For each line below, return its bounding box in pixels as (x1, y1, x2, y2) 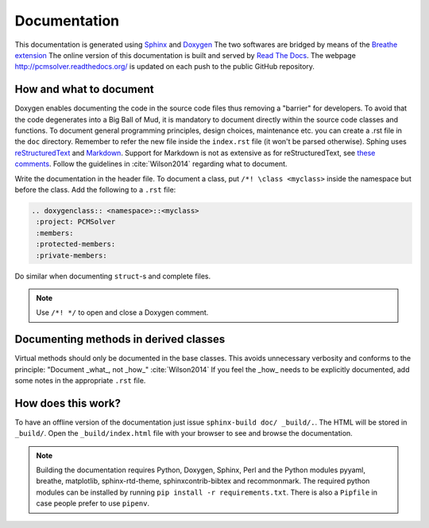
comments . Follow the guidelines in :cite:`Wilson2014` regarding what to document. (14, 159, 288, 169)
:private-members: (36, 250, 107, 260)
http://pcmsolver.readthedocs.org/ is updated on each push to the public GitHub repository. (14, 62, 315, 72)
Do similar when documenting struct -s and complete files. (14, 271, 211, 281)
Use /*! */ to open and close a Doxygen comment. (36, 308, 209, 317)
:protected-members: (36, 239, 116, 249)
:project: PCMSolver (36, 217, 116, 227)
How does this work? (14, 396, 121, 410)
